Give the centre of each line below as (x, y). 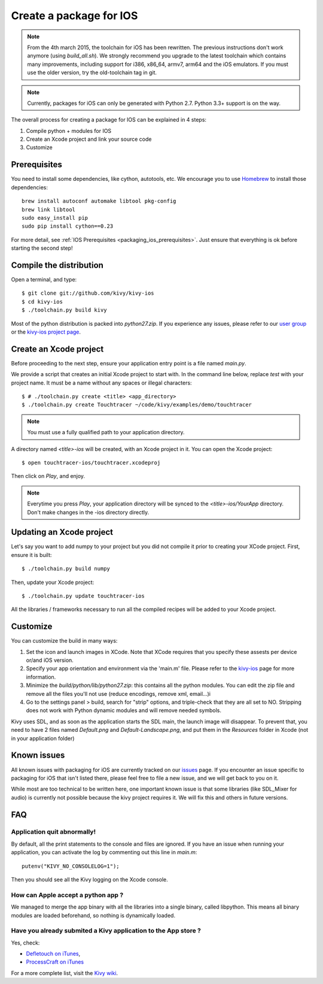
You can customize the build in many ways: (64, 641)
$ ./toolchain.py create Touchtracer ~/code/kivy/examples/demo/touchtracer (137, 405)
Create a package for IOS (74, 16)
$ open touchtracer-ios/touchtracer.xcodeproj (91, 462)
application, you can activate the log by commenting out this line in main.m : (104, 852)
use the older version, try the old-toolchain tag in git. (92, 72)
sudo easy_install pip (55, 218)
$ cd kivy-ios (42, 302)
